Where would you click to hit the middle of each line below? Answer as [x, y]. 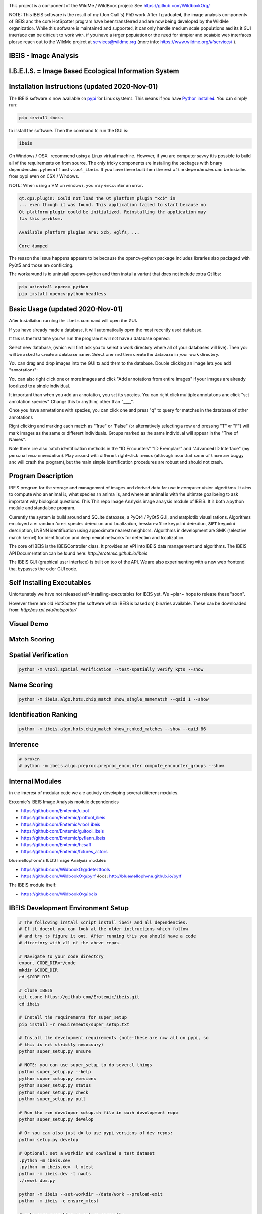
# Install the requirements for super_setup [73, 1018]
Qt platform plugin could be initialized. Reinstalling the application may [113, 212]
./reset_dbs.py [37, 1180]
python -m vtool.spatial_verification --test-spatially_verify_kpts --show [111, 669]
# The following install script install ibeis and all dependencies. [104, 922]
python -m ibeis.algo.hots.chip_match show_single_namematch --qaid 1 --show [114, 699]
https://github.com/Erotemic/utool [55, 810]
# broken [30, 759]
